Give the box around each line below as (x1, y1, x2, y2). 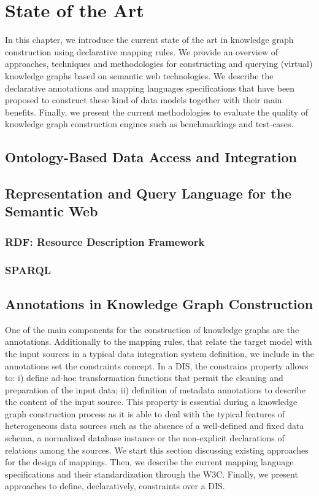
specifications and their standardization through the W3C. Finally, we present (5, 467, 298, 480)
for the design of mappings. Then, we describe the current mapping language (5, 455, 294, 468)
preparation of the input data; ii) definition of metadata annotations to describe (5, 383, 306, 396)
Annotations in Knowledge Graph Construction (5, 294, 313, 313)
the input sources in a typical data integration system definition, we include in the (5, 347, 315, 360)
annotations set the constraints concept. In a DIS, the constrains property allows (5, 359, 309, 372)
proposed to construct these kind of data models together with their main (5, 93, 282, 106)
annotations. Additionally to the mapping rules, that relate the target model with (5, 335, 312, 348)
